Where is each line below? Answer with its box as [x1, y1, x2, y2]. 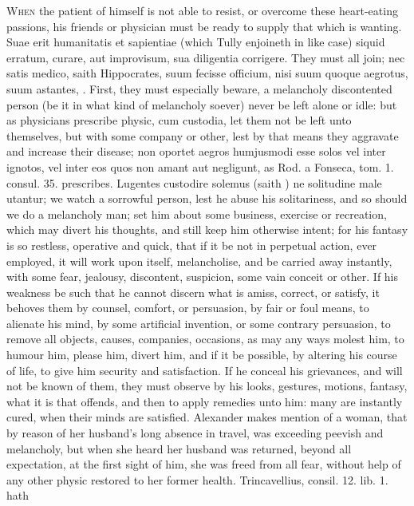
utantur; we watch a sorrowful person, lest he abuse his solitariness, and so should [6, 190, 408, 207]
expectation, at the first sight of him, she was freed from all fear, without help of [6, 456, 401, 472]
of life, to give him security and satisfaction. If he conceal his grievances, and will [6, 362, 403, 378]
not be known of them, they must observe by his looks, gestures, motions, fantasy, [6, 378, 408, 394]
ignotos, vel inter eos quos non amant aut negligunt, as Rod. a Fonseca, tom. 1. [6, 158, 394, 175]
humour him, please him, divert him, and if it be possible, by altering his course [6, 346, 397, 363]
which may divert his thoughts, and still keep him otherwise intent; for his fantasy [6, 221, 408, 238]
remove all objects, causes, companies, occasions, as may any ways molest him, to [6, 330, 404, 347]
